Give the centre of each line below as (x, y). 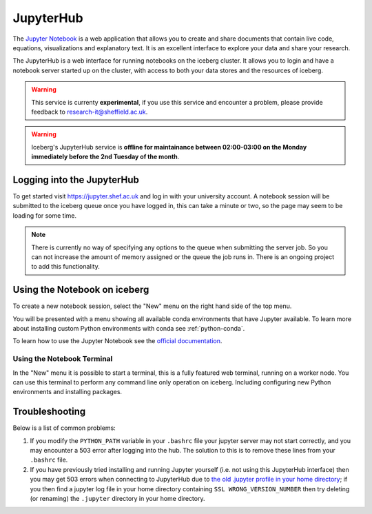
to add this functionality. (65, 267)
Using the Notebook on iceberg (81, 290)
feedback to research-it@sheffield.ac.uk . (90, 112)
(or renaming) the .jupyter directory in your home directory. (117, 498)
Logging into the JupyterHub (76, 179)
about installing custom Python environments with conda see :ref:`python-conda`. (129, 328)
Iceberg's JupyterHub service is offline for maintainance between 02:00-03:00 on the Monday (169, 147)
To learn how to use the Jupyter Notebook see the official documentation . (117, 341)
